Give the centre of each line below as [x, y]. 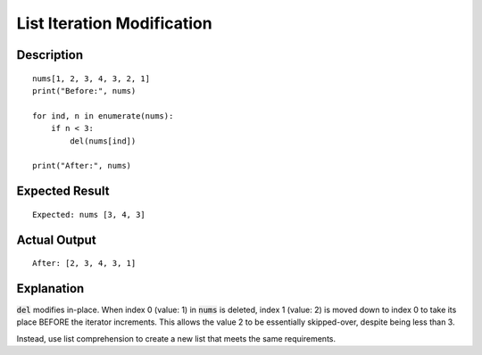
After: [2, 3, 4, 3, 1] [84, 264]
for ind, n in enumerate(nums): [103, 116]
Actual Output [57, 239]
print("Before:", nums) [84, 91]
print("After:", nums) [82, 166]
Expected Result [63, 191]
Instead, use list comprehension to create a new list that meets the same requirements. [176, 338]
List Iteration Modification [115, 23]
